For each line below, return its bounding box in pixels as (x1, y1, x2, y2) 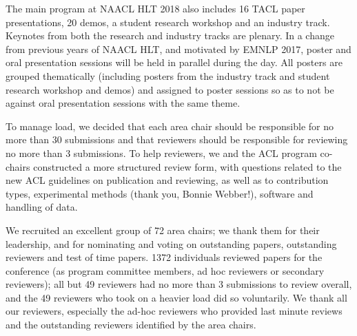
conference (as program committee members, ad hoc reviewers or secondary (6, 263, 325, 277)
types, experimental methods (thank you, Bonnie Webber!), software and (6, 186, 314, 200)
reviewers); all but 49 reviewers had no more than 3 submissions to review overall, (6, 277, 352, 291)
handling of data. (6, 200, 78, 214)
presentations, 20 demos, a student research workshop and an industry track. (6, 14, 330, 29)
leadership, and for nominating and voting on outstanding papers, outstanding (6, 236, 337, 251)
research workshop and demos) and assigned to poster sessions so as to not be (6, 82, 334, 96)
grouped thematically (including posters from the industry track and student (6, 68, 330, 83)
